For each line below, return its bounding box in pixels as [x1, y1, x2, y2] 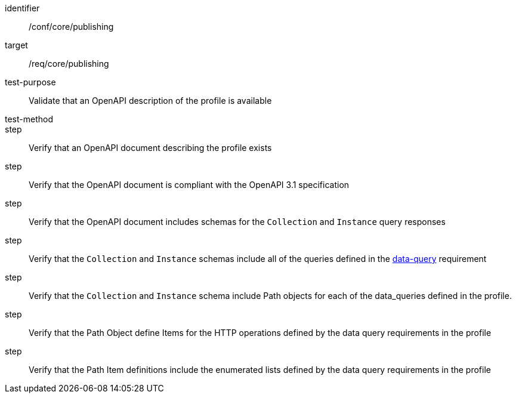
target [5, 40, 28, 50]
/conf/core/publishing [29, 21, 114, 32]
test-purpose [5, 77, 56, 87]
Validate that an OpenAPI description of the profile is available [29, 95, 272, 106]
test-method [5, 114, 53, 124]
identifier [5, 3, 40, 13]
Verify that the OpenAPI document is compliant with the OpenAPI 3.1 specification [29, 180, 350, 190]
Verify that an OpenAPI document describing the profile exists [29, 143, 272, 153]
